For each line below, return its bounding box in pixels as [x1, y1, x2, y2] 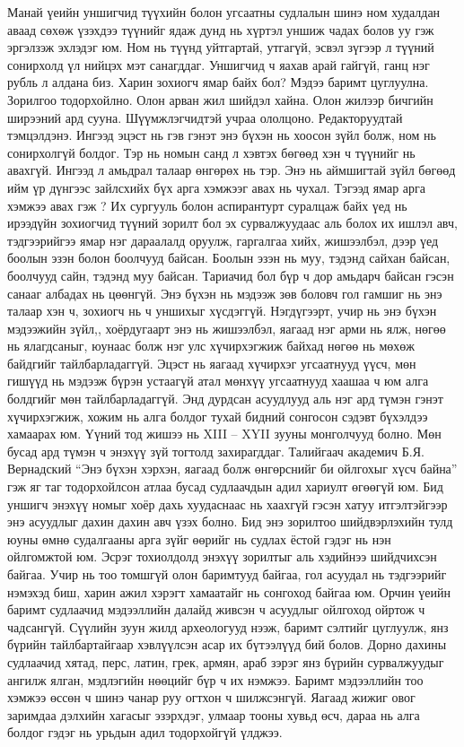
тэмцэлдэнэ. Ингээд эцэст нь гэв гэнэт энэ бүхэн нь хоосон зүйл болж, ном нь [7, 126, 436, 144]
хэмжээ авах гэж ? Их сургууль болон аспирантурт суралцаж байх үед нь [7, 195, 407, 214]
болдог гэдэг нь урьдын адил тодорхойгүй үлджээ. [7, 723, 283, 742]
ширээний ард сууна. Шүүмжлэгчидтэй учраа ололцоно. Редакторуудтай [7, 108, 403, 126]
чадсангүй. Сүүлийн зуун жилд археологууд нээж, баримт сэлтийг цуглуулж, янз [7, 617, 449, 636]
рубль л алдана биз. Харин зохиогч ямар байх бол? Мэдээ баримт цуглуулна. [7, 73, 429, 91]
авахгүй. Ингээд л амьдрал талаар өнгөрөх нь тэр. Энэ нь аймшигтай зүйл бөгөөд [7, 161, 456, 179]
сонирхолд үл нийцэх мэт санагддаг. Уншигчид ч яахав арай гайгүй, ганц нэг [7, 55, 430, 74]
